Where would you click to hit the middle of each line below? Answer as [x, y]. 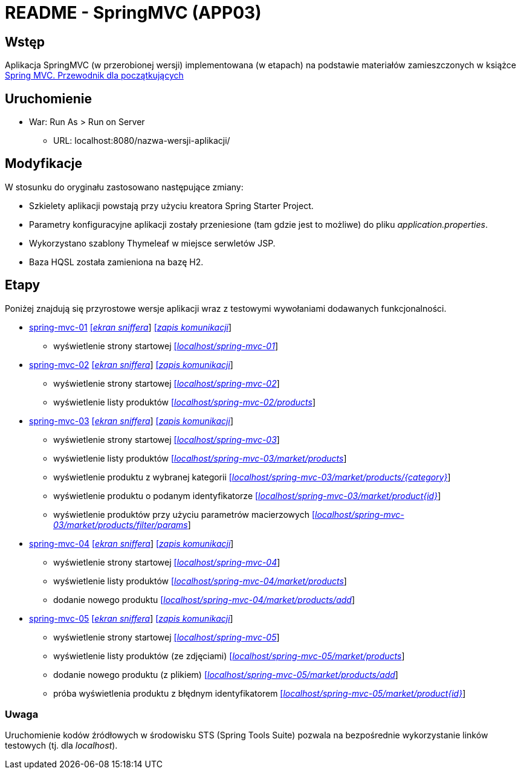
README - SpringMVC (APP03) [133, 13]
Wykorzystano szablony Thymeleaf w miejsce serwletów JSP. [152, 243]
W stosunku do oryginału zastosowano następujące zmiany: [124, 187]
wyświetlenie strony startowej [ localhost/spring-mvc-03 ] [167, 439]
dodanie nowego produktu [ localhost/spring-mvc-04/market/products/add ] [204, 599]
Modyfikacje [44, 164]
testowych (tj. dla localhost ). [61, 746]
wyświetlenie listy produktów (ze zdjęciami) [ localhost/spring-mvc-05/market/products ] [229, 656]
